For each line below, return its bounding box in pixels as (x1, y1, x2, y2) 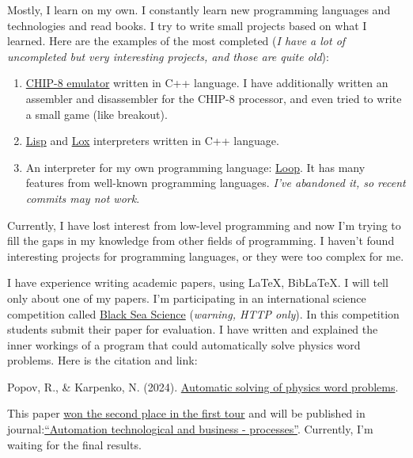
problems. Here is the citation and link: (7, 352, 198, 368)
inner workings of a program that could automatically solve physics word (7, 336, 361, 353)
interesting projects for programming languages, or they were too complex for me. (7, 247, 404, 264)
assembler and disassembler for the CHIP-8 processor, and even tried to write (25, 90, 402, 106)
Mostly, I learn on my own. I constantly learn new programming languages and (7, 2, 391, 17)
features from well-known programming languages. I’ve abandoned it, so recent (25, 174, 406, 191)
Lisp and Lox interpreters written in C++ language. (25, 132, 279, 149)
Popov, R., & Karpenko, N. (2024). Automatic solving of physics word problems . (7, 378, 399, 395)
